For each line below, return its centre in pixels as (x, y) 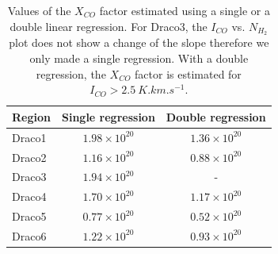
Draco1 (29, 137)
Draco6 (29, 235)
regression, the (71, 73)
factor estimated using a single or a (185, 10)
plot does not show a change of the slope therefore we (139, 42)
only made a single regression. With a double (139, 58)
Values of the (39, 10)
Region (31, 116)
